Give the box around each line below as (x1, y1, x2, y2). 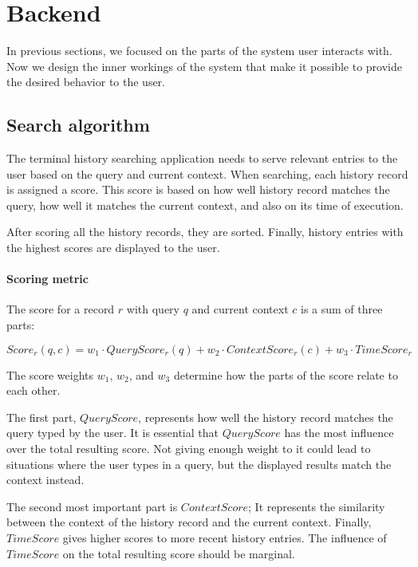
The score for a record (6, 301, 115, 317)
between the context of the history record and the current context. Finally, (6, 514, 372, 530)
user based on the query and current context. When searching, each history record (6, 165, 408, 182)
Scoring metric (6, 270, 89, 287)
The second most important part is (6, 498, 178, 514)
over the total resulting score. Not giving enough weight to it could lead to (6, 440, 371, 457)
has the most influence (284, 424, 394, 441)
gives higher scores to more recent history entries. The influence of (62, 530, 387, 545)
